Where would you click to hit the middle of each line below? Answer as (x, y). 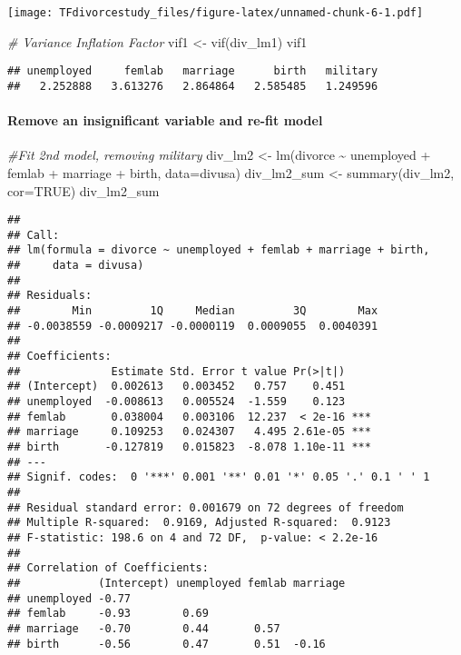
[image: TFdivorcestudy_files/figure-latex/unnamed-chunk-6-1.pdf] (216, 13)
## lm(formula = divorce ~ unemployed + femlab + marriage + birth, (219, 250)
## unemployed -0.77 (69, 598)
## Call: (34, 235)
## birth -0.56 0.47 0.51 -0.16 (167, 644)
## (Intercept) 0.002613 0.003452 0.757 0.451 (177, 387)
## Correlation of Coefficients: (108, 568)
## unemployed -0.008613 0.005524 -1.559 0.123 (177, 402)
